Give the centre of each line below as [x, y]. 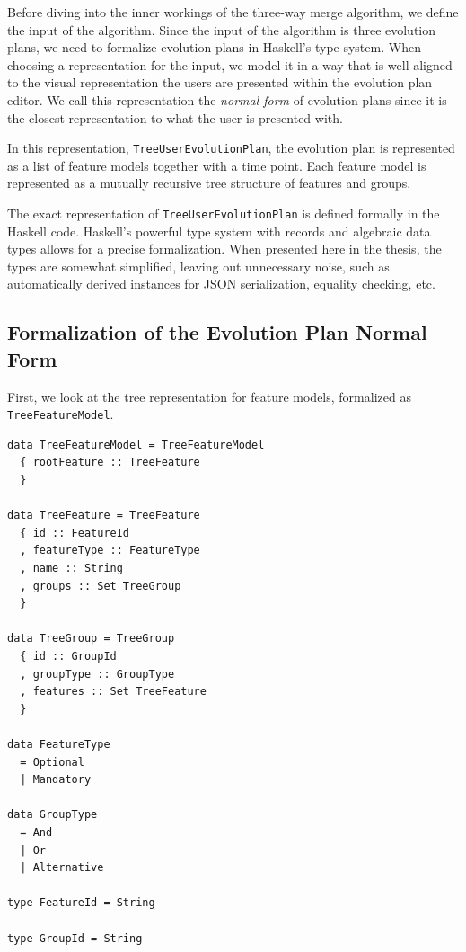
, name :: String [71, 569]
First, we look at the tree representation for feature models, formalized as [209, 396]
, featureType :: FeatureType [110, 551]
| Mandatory [56, 780]
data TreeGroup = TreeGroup [91, 639]
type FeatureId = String [81, 903]
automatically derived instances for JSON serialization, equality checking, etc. [221, 284]
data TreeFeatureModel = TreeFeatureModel [136, 445]
